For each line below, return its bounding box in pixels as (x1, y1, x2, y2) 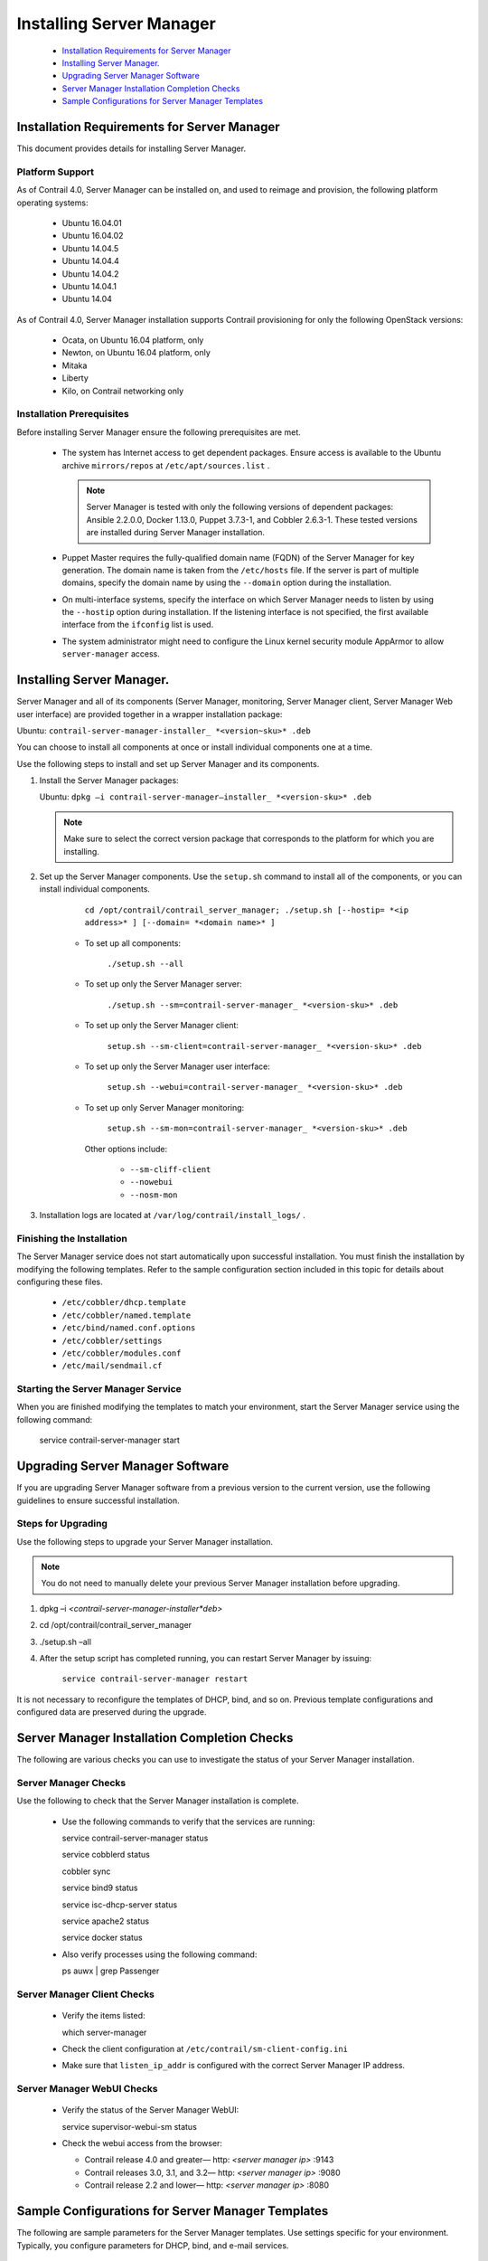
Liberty (61, 373, 89, 383)
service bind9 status (61, 1882, 138, 1894)
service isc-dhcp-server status (61, 1899, 178, 1910)
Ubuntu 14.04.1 (61, 280, 117, 291)
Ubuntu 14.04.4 (61, 256, 119, 267)
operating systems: (16, 197, 89, 208)
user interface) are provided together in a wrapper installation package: (16, 708, 283, 719)
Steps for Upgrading (16, 1518, 108, 1530)
